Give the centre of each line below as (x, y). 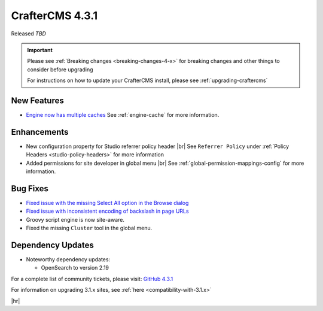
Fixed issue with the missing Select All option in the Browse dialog (107, 203)
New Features (37, 100)
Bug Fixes (30, 188)
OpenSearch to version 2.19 (75, 268)
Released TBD (28, 34)
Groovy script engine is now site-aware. (75, 219)
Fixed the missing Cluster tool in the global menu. (89, 228)
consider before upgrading (60, 70)
